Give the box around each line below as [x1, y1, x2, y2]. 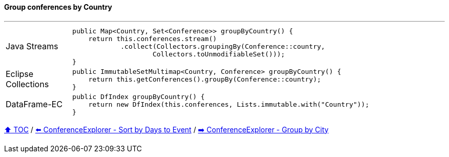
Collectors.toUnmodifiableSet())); [152, 50, 285, 58]
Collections [6, 79, 49, 90]
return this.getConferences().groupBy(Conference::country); [88, 75, 321, 83]
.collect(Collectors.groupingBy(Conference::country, [120, 42, 325, 50]
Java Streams [6, 41, 58, 52]
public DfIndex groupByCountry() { [72, 92, 205, 101]
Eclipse [6, 69, 34, 80]
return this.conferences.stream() [88, 34, 217, 43]
